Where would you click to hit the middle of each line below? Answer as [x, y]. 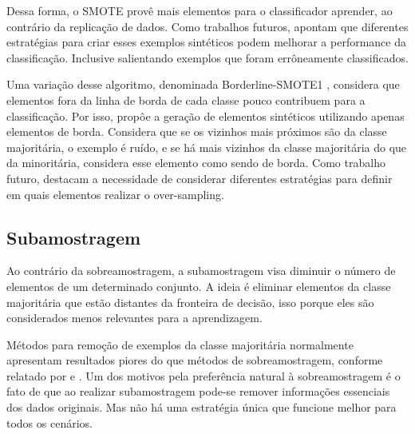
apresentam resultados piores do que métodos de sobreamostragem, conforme [195, 360]
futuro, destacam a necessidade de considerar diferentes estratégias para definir [200, 178]
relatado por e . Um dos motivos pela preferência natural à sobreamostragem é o [204, 375]
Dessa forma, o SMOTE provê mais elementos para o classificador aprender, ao [200, 10]
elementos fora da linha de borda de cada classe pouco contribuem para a [186, 100]
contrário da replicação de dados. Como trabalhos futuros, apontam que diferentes [207, 26]
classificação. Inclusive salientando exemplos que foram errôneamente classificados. [207, 57]
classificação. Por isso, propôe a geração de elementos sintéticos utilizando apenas [206, 115]
